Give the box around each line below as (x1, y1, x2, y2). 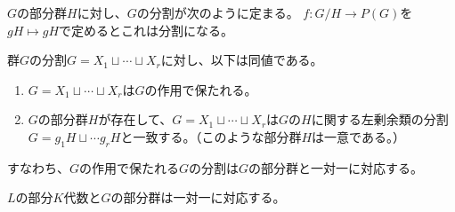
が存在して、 (98, 110, 173, 129)
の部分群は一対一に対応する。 (110, 188, 286, 207)
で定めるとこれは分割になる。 (59, 20, 234, 39)
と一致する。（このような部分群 (120, 127, 302, 145)
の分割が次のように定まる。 (136, 4, 299, 21)
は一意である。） (312, 127, 405, 145)
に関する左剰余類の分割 (311, 110, 449, 129)
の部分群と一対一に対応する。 (248, 158, 424, 177)
